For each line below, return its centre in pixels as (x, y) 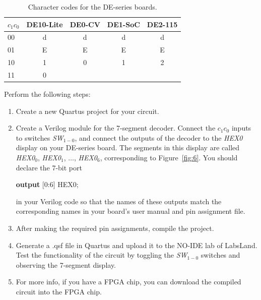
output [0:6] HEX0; (47, 184)
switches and (220, 255)
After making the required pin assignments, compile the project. (115, 228)
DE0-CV (85, 24)
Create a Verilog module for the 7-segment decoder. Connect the (116, 128)
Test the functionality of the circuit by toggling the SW (102, 255)
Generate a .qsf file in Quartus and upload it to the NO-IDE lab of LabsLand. (137, 245)
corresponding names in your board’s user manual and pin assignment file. (130, 211)
